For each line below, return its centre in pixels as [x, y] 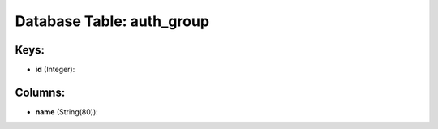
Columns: [40, 92]
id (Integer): [55, 70]
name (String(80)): [67, 112]
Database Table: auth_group [112, 21]
